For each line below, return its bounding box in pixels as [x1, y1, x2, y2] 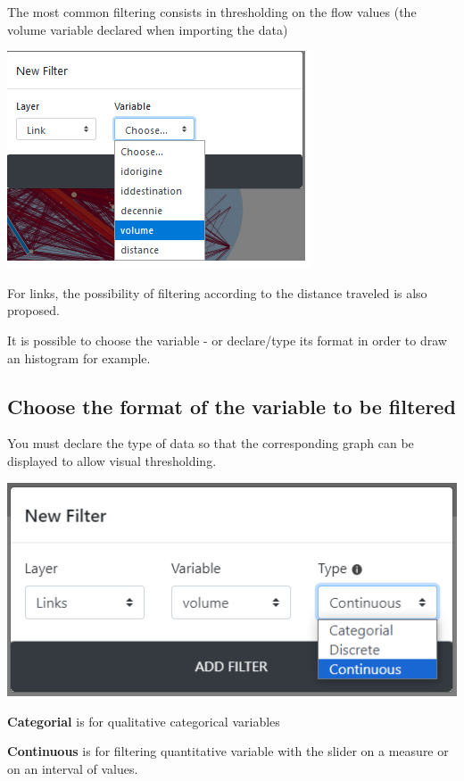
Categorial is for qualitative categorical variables [7, 711, 280, 730]
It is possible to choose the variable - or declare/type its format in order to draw [7, 330, 447, 349]
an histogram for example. [7, 348, 151, 367]
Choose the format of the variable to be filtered [7, 392, 456, 420]
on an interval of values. [7, 759, 138, 777]
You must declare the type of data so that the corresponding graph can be [7, 434, 414, 453]
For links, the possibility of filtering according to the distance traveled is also [7, 283, 427, 302]
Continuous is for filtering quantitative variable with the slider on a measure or [7, 742, 449, 760]
